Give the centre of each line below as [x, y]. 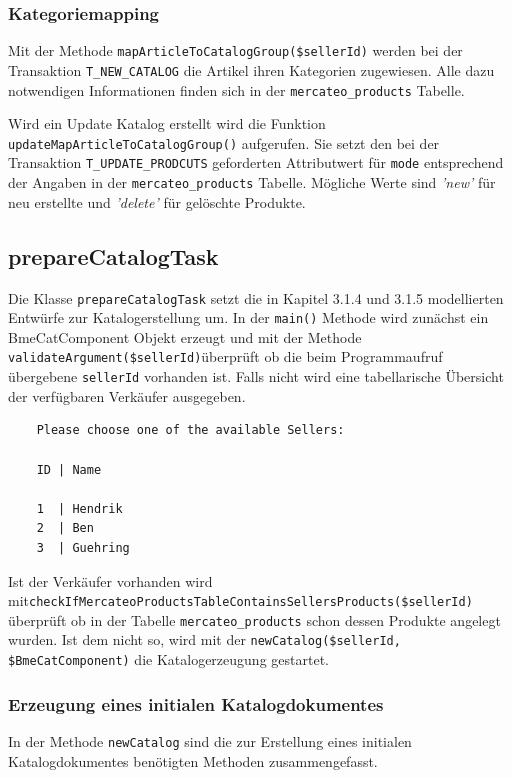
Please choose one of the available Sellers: [190, 430]
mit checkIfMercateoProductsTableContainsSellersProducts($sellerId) [240, 600]
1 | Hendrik [79, 508]
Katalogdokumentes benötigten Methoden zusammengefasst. [193, 760]
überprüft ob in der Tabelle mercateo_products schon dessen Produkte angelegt [254, 619]
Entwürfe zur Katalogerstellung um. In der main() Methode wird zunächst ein [248, 317]
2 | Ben [65, 528]
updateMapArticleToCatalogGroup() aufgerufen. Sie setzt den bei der [224, 142]
